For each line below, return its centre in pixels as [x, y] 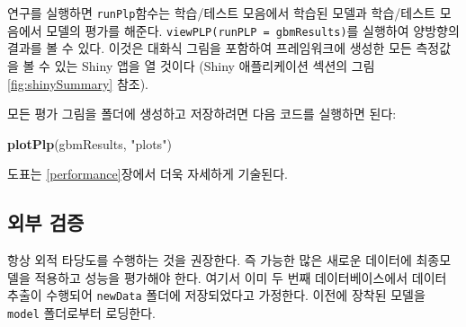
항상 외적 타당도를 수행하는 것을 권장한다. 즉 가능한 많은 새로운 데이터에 [210, 260]
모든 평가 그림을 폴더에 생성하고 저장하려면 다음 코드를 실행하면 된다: [202, 114]
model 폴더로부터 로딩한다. [81, 312]
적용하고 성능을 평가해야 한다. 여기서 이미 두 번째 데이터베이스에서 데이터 [241, 277]
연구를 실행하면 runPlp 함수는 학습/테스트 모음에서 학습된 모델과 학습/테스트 [221, 13]
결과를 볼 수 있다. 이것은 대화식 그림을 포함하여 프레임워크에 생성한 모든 [210, 48]
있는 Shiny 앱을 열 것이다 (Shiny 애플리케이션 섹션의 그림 [215, 65]
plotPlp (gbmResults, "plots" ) [90, 143]
